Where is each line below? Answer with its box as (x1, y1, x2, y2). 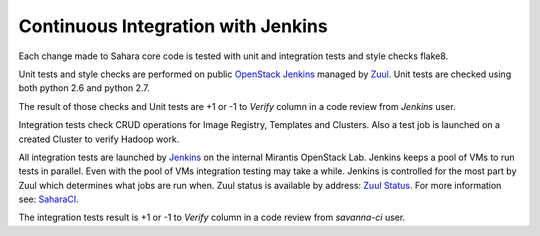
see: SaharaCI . (18, 193, 79, 205)
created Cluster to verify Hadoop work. (18, 133, 180, 145)
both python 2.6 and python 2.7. (18, 82, 150, 94)
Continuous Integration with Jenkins (18, 15, 329, 37)
